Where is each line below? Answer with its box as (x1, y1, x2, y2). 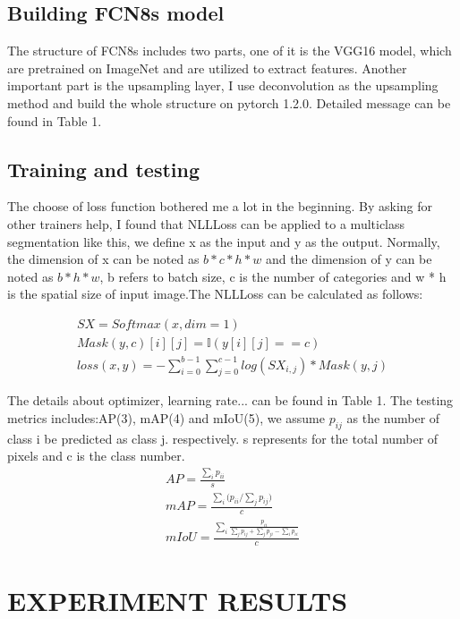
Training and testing (7, 155, 200, 182)
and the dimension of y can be (265, 250, 432, 268)
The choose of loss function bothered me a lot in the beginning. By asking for (7, 197, 433, 216)
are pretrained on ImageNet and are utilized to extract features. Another (7, 58, 407, 77)
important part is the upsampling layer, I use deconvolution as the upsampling (7, 76, 439, 95)
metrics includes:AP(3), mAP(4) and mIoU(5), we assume (7, 408, 325, 427)
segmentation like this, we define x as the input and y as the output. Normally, (7, 232, 440, 250)
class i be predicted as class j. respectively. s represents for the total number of (7, 428, 439, 447)
